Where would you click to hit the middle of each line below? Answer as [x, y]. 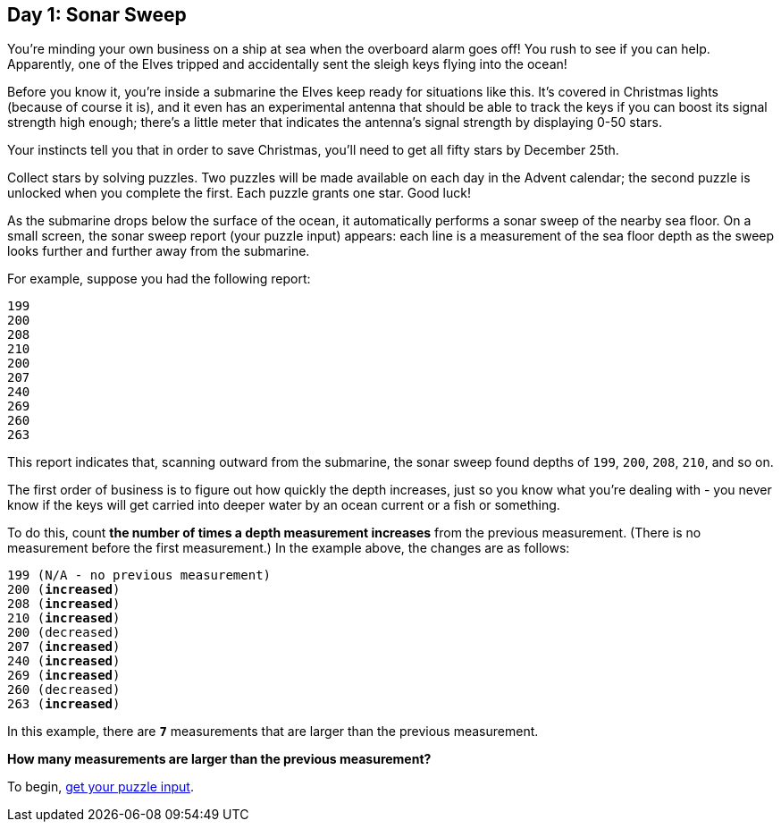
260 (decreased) [64, 690]
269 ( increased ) [64, 676]
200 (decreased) [64, 633]
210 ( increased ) [64, 618]
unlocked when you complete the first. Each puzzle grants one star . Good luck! [239, 193]
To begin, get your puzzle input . [101, 787]
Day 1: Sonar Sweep [97, 15]
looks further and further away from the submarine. [159, 251]
